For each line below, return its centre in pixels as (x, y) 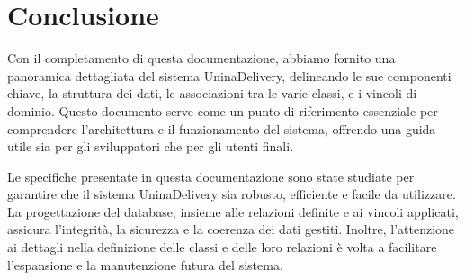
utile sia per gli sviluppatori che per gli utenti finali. (151, 146)
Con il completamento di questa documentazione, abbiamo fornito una (201, 58)
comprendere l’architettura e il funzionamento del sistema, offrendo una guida (222, 128)
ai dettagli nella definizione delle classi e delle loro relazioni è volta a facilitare (222, 247)
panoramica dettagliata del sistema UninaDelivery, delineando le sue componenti (229, 75)
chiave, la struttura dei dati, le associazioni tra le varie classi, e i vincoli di (212, 93)
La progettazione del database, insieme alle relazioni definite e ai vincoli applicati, (233, 211)
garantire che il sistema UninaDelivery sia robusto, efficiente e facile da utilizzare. (232, 194)
